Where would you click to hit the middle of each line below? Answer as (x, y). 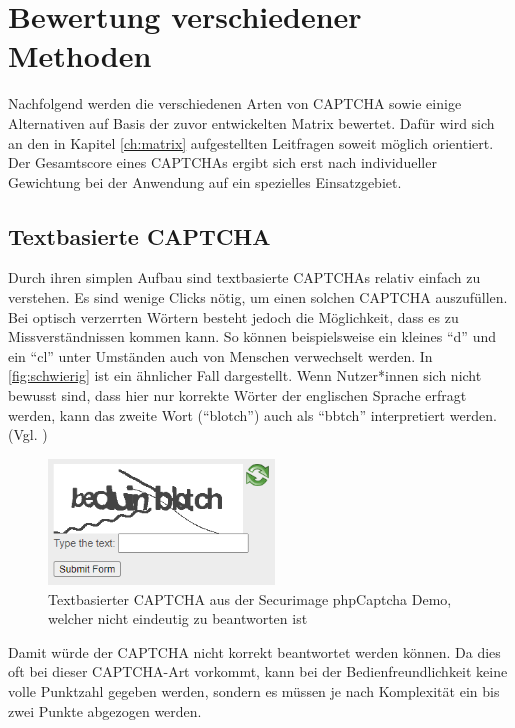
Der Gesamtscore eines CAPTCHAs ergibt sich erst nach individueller (222, 162)
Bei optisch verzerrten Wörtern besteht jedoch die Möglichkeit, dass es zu (233, 316)
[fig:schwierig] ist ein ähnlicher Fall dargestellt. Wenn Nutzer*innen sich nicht (245, 375)
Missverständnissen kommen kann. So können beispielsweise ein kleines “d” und (252, 336)
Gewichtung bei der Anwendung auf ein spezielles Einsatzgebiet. (205, 181)
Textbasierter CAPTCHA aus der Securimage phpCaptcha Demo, (250, 598)
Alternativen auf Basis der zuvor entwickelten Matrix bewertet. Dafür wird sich (251, 122)
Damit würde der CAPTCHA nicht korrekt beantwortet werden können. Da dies (254, 651)
